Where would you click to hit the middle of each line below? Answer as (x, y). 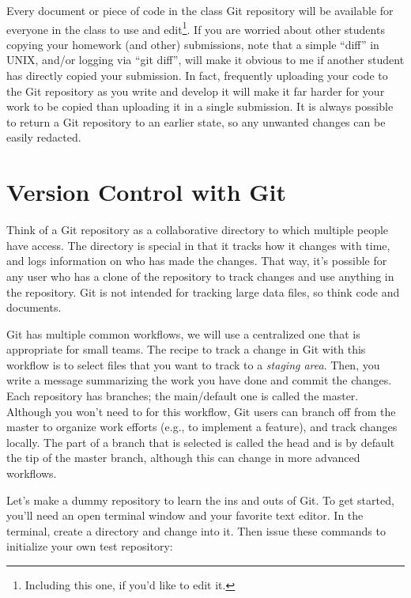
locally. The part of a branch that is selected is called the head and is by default (201, 442)
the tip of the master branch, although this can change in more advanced (183, 458)
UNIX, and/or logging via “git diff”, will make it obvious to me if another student (205, 60)
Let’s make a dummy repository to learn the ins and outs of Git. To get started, (200, 500)
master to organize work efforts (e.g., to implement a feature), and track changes (202, 427)
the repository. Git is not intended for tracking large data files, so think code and (203, 291)
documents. (34, 307)
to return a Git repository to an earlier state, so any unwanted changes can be (196, 121)
